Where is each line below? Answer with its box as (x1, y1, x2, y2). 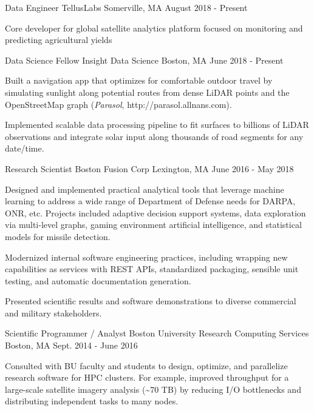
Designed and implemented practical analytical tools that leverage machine (5, 182, 284, 195)
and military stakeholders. (5, 306, 102, 319)
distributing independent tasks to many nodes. (5, 395, 179, 407)
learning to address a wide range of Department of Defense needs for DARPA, (5, 195, 296, 207)
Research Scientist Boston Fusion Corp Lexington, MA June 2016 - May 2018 (5, 162, 294, 175)
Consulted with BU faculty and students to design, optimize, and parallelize (5, 359, 288, 372)
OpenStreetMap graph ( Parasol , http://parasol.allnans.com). (5, 98, 232, 110)
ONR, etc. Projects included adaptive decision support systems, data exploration (5, 206, 306, 219)
